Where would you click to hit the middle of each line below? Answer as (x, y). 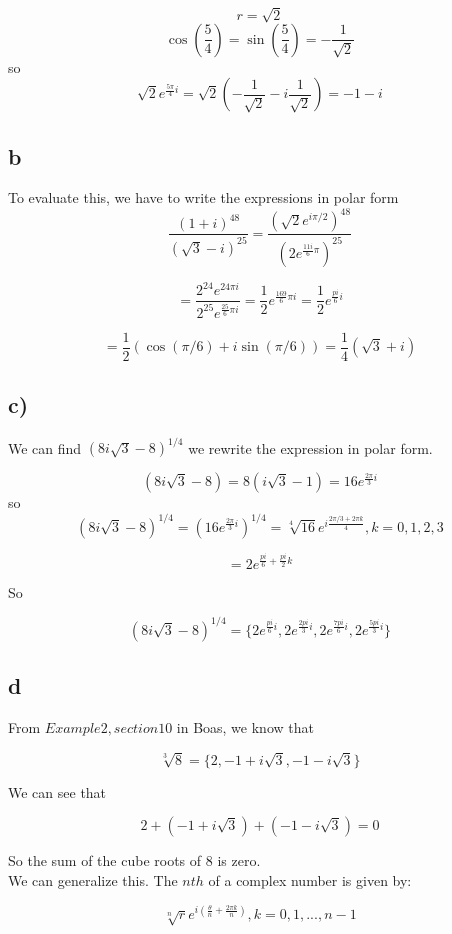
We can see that (57, 791)
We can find (45, 447)
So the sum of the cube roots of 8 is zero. (134, 860)
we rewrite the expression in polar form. (310, 447)
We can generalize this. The (93, 879)
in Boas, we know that (245, 726)
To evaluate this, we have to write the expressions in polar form (203, 197)
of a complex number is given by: (310, 879)
